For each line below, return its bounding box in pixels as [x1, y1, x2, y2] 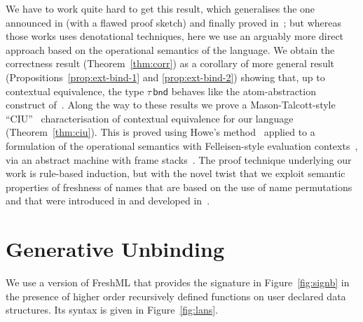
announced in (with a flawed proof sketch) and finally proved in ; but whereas [6, 15, 342, 29]
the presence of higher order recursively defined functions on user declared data [6, 288, 346, 303]
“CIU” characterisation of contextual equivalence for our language [6, 111, 294, 125]
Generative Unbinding [6, 234, 224, 263]
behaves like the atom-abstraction [171, 83, 316, 98]
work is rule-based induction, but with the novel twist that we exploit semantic [6, 166, 345, 181]
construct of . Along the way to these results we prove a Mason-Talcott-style [6, 97, 336, 112]
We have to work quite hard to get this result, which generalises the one [6, 1, 315, 15]
